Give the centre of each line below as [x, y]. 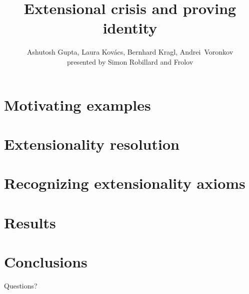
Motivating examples [77, 104]
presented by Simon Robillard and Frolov [130, 61]
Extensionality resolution [92, 143]
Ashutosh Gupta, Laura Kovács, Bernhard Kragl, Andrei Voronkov [130, 52]
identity [130, 28]
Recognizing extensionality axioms [125, 183]
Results [30, 222]
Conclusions [46, 261]
